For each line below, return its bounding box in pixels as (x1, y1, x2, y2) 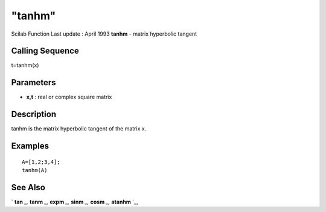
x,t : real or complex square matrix (26, 94, 112, 101)
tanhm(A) (22, 167, 48, 174)
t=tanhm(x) (11, 62, 39, 69)
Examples (11, 141, 50, 151)
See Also (11, 182, 45, 193)
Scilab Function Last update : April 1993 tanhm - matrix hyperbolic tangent (11, 30, 197, 37)
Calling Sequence (11, 46, 80, 56)
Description (11, 109, 57, 120)
